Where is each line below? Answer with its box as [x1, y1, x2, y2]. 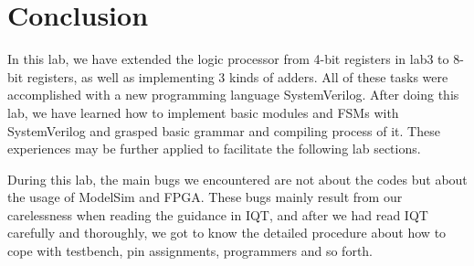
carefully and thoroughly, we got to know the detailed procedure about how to [7, 223, 447, 242]
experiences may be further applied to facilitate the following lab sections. [7, 139, 421, 158]
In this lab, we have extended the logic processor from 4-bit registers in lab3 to [7, 49, 449, 69]
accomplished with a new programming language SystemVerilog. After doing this [7, 85, 459, 104]
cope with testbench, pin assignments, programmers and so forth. [7, 241, 374, 261]
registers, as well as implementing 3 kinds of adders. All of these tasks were [26, 67, 448, 86]
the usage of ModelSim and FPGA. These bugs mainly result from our [7, 187, 403, 207]
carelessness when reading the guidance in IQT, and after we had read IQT [7, 205, 428, 224]
